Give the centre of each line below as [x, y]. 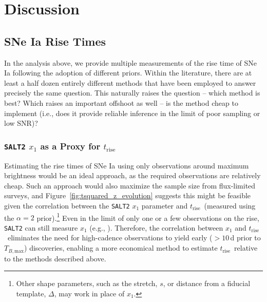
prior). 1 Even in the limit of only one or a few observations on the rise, [148, 217]
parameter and [165, 205]
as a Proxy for [70, 146]
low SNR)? [21, 123]
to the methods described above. [55, 258]
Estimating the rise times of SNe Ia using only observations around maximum [127, 165]
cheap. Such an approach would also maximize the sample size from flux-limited [130, 185]
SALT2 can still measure [41, 227]
